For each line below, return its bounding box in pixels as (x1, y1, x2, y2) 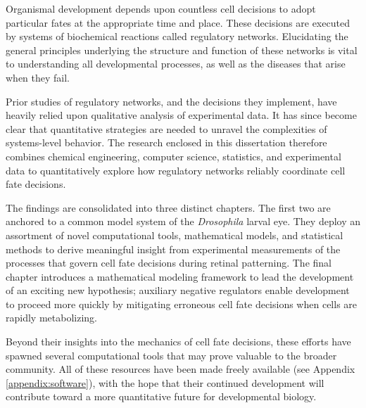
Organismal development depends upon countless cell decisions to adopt (6, 1, 316, 15)
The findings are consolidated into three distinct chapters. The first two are (6, 200, 331, 215)
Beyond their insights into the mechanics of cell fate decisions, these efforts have (6, 334, 351, 349)
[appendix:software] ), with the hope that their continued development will (6, 375, 324, 390)
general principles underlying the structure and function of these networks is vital (6, 42, 358, 57)
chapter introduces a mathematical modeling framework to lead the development (6, 269, 354, 283)
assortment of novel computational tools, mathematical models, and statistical (6, 227, 343, 242)
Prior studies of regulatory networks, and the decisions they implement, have (6, 94, 337, 108)
